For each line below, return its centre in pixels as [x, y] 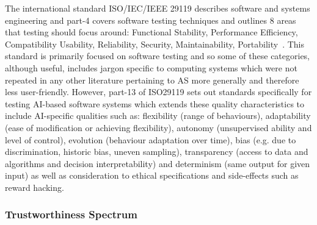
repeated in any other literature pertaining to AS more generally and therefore [152, 80]
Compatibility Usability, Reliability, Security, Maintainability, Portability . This [155, 44]
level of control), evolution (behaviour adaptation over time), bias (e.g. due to [151, 139]
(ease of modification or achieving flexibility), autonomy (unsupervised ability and [158, 127]
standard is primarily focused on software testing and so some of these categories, [158, 56]
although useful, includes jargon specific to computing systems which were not [151, 67]
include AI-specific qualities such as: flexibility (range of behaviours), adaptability [158, 116]
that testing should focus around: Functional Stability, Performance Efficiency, [151, 32]
